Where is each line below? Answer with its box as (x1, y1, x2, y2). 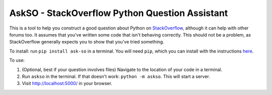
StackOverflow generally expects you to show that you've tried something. (9, 39, 165, 45)
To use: (9, 57, 25, 63)
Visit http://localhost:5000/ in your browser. (22, 80, 113, 86)
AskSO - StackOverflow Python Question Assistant (9, 7, 228, 18)
